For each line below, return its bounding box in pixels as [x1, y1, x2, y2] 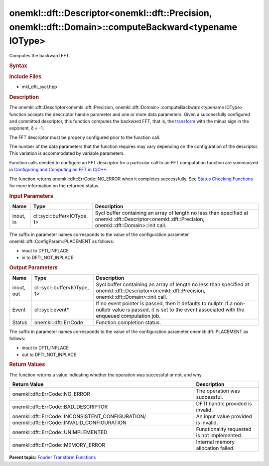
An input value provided [196, 413, 253, 420]
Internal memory [196, 439, 235, 446]
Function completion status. [96, 319, 161, 326]
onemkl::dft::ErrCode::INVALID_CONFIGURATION [12, 419, 127, 426]
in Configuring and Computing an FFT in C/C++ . [9, 167, 108, 173]
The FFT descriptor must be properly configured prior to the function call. [9, 134, 160, 140]
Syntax [9, 62, 27, 69]
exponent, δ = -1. [9, 125, 44, 131]
